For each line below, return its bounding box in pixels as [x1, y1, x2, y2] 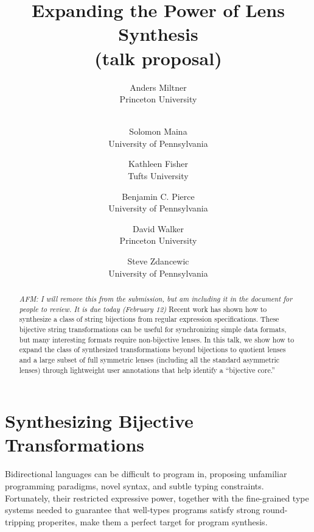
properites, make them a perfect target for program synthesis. [37, 515, 268, 528]
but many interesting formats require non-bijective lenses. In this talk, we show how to [19, 334, 295, 344]
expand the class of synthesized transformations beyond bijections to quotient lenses [19, 344, 286, 355]
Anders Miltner [130, 80, 187, 93]
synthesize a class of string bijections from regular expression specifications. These [19, 314, 279, 324]
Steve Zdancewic [127, 255, 189, 268]
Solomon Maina [129, 125, 187, 138]
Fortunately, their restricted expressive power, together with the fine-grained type [5, 491, 309, 504]
